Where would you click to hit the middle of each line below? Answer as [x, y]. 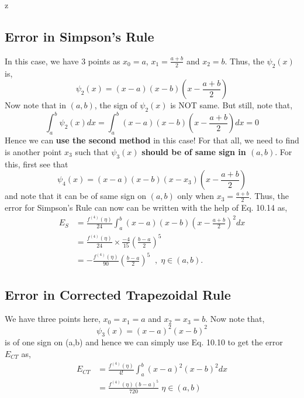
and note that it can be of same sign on [76, 196]
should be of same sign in [194, 151]
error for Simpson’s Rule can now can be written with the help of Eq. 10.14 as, [146, 207]
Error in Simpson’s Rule [80, 36]
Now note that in [35, 105]
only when [196, 196]
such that [92, 151]
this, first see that [37, 164]
